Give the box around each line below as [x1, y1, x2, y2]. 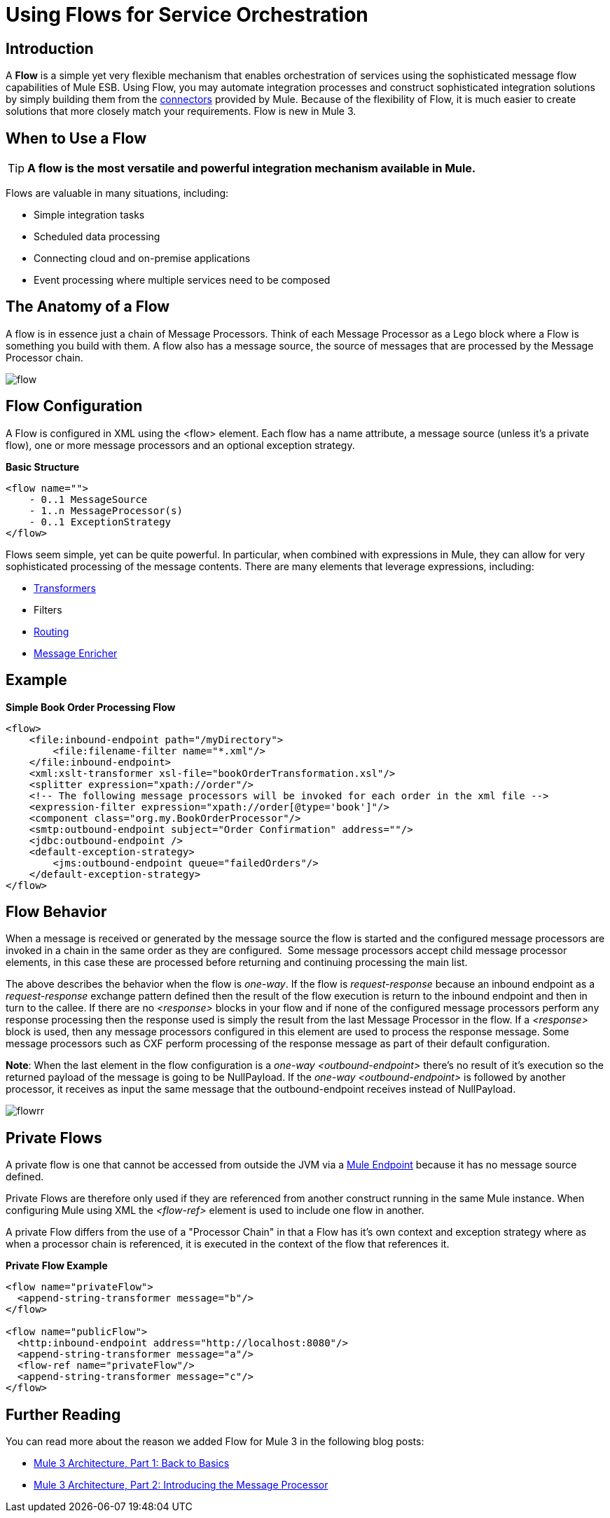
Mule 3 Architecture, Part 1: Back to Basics [34, 1457, 230, 1470]
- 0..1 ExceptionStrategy [29, 516, 172, 527]
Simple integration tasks [34, 209, 145, 221]
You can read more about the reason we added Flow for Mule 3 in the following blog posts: [6, 1435, 424, 1448]
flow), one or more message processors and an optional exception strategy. [6, 439, 355, 451]
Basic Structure [6, 460, 80, 473]
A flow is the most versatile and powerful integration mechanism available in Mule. [27, 161, 476, 176]
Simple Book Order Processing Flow [6, 701, 176, 713]
